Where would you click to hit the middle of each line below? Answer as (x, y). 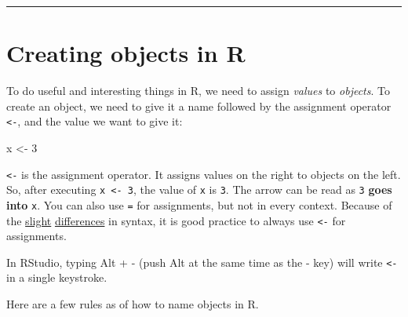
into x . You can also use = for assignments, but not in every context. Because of (199, 204)
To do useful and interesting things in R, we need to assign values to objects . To (198, 91)
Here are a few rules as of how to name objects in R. (133, 304)
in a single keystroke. (57, 277)
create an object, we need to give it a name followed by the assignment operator (199, 106)
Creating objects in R (126, 53)
